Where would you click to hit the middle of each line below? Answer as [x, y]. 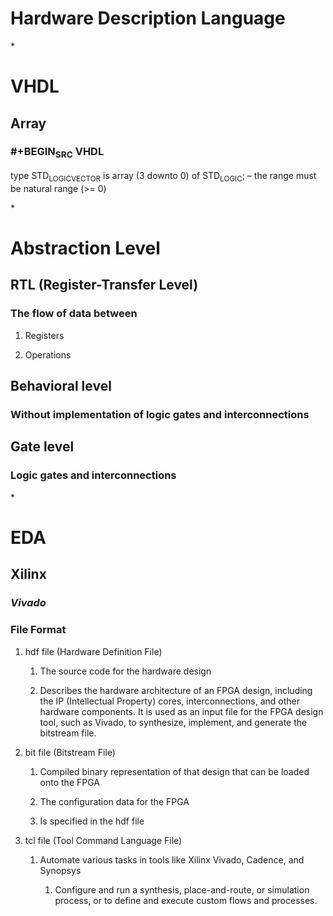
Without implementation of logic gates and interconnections [160, 415]
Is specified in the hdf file [92, 821]
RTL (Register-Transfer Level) [104, 285]
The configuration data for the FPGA [114, 801]
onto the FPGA [69, 782]
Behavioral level [61, 386]
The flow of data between [74, 314]
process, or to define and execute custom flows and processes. [186, 900]
